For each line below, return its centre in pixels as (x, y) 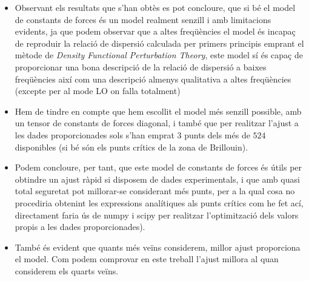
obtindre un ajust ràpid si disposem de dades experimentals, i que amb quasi (157, 179)
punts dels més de (217, 134)
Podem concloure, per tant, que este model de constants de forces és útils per (158, 167)
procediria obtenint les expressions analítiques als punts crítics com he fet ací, (159, 202)
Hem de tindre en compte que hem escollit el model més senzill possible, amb (158, 111)
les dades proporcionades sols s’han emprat (95, 134)
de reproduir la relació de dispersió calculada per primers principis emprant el (159, 43)
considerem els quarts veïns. (67, 270)
